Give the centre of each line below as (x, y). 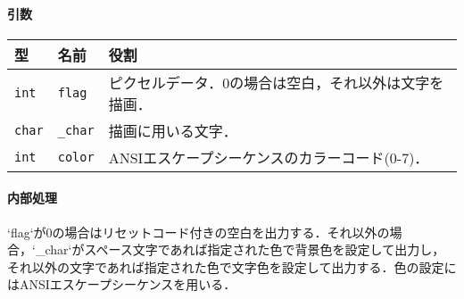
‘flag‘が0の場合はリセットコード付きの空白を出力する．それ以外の (199, 232)
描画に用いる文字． (173, 130)
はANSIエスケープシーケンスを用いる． (122, 284)
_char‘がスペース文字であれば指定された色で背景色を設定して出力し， (240, 249)
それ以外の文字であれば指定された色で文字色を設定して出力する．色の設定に (232, 266)
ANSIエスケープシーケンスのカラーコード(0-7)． (269, 157)
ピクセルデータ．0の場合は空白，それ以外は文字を (276, 82)
